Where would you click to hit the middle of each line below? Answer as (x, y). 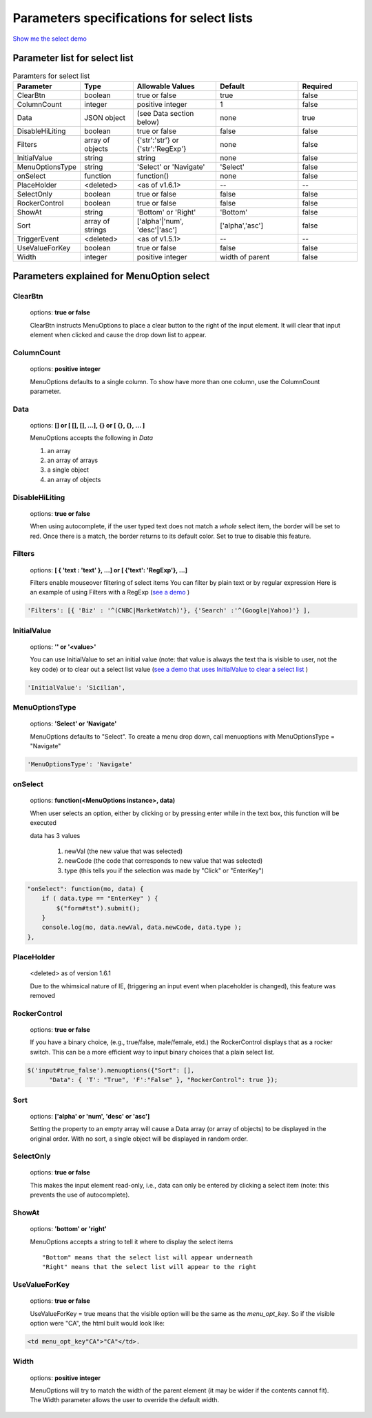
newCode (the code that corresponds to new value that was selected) (164, 861)
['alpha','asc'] (241, 226)
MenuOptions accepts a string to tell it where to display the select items (132, 1241)
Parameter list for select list (73, 58)
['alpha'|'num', (160, 221)
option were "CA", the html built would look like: (97, 1324)
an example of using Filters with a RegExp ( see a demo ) (110, 592)
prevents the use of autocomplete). (80, 1195)
